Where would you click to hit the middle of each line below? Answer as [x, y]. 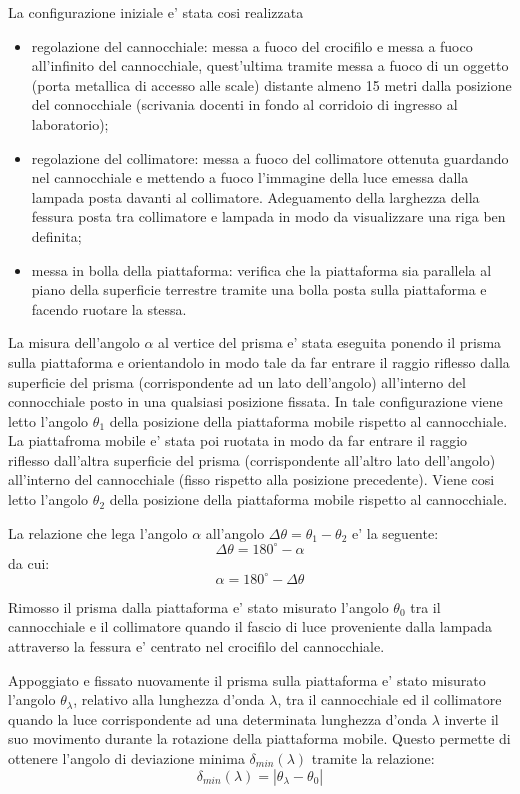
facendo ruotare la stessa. [109, 308]
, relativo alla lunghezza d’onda [169, 699]
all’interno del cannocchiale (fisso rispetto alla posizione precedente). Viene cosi [251, 479]
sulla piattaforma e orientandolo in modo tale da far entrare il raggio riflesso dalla [259, 361]
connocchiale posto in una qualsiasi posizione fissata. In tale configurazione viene [255, 401]
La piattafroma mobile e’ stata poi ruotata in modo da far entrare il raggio [238, 440]
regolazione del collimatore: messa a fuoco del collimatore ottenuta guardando [270, 157]
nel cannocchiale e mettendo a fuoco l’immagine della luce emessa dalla [250, 177]
